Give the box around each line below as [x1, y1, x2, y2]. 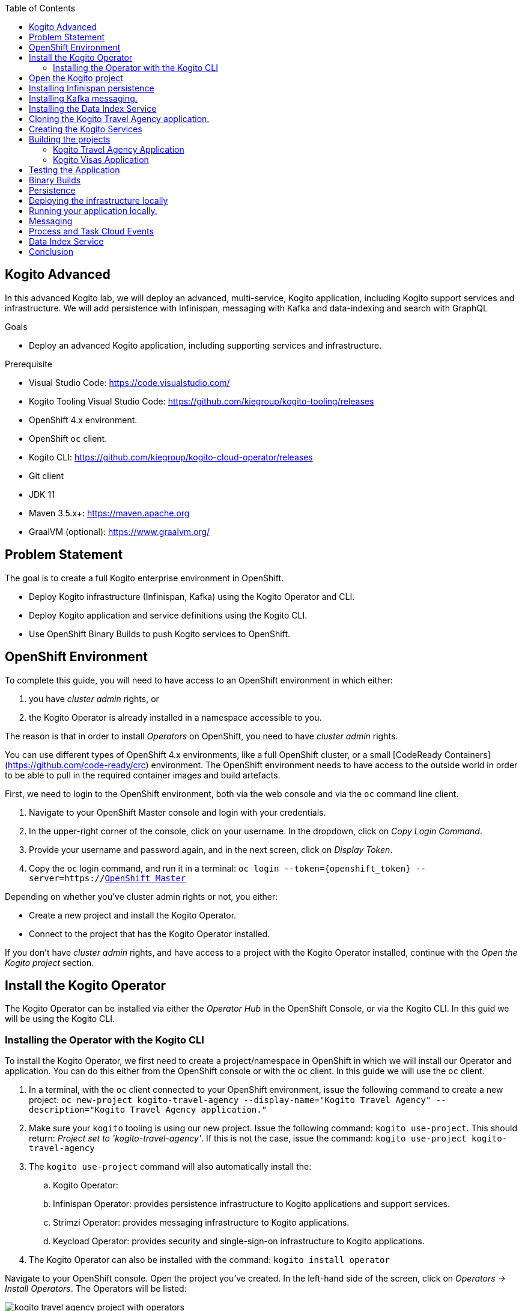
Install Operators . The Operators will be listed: [5, 1283, 187, 1294]
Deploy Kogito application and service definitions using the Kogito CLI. [29, 610, 308, 620]
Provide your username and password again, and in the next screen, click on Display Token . [29, 844, 393, 855]
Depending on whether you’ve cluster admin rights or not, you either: [5, 891, 278, 902]
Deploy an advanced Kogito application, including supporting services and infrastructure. [29, 340, 382, 350]
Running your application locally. [29, 206, 157, 216]
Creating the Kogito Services [29, 124, 142, 134]
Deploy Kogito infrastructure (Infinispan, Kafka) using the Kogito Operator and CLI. [29, 591, 355, 602]
